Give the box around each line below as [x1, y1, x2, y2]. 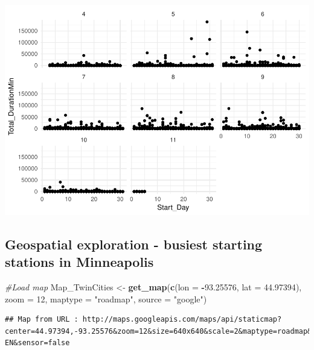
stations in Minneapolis [5, 252, 154, 271]
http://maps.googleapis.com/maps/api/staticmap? [82, 315, 282, 324]
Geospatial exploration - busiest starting [5, 234, 263, 253]
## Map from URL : [5, 315, 78, 324]
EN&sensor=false [5, 339, 70, 348]
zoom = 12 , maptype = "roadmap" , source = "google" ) [5, 292, 207, 305]
